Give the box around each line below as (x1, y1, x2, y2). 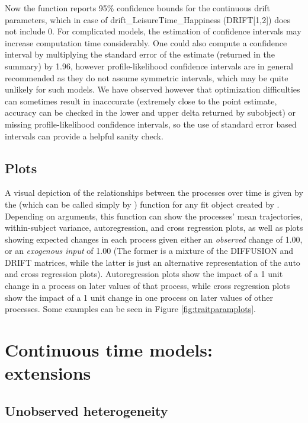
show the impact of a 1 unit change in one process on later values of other (5, 291, 274, 303)
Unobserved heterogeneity (5, 401, 168, 419)
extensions (5, 361, 91, 385)
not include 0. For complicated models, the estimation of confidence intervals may (5, 25, 301, 37)
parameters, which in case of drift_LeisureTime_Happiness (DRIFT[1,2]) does (5, 13, 291, 26)
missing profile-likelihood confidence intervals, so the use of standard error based (5, 117, 297, 130)
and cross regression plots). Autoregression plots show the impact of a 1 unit (5, 268, 283, 280)
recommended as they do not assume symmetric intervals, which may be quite (5, 71, 288, 84)
